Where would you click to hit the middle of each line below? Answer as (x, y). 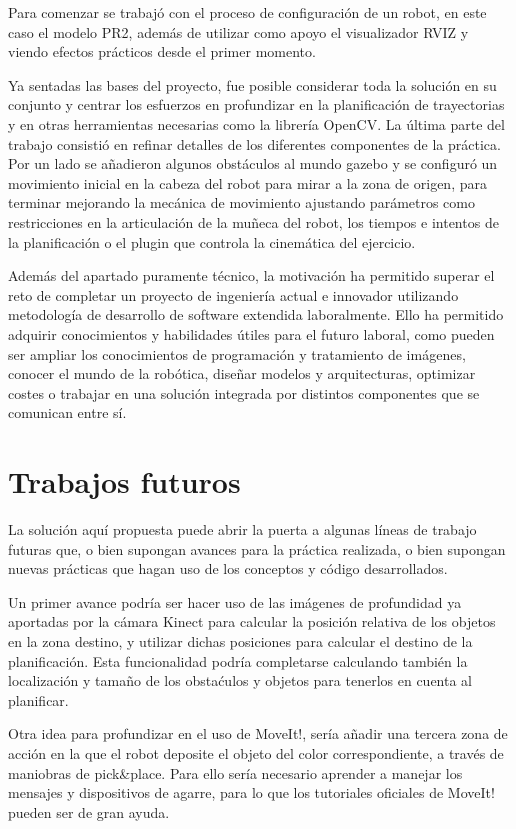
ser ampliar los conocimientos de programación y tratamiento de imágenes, (237, 353)
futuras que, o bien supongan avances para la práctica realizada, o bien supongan (257, 548)
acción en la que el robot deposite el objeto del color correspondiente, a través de (256, 752)
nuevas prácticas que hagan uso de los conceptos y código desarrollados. (228, 568)
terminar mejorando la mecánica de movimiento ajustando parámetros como (241, 202)
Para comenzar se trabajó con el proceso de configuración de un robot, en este (247, 12)
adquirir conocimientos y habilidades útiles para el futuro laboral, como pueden (251, 333)
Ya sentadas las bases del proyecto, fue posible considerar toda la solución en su (252, 84)
